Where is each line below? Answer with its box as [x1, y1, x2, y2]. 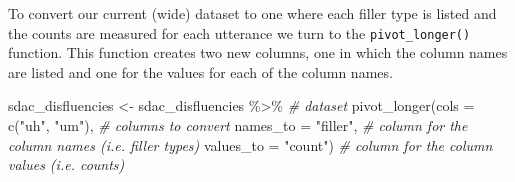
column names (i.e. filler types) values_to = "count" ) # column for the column [8, 134, 493, 155]
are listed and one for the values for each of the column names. [8, 61, 393, 82]
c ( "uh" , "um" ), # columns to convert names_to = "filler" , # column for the [8, 115, 468, 136]
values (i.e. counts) [8, 154, 125, 175]
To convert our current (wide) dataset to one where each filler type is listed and [8, 3, 497, 23]
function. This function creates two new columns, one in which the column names [8, 42, 508, 63]
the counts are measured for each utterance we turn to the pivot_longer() [8, 22, 471, 43]
